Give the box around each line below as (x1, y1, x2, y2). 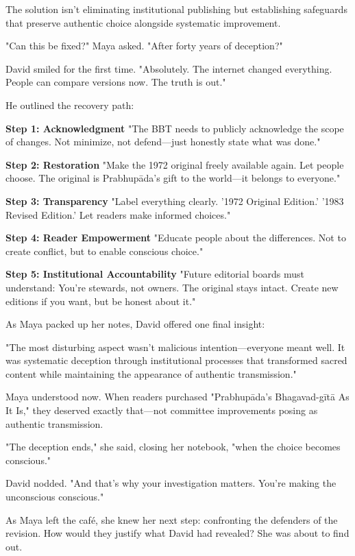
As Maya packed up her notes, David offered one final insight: (5, 317, 265, 331)
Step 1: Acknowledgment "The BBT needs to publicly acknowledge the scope (5, 121, 344, 135)
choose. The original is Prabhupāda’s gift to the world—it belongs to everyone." (5, 171, 341, 185)
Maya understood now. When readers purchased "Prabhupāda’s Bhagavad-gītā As (5, 389, 350, 404)
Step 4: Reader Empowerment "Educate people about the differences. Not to (5, 230, 346, 245)
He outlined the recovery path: (5, 97, 134, 112)
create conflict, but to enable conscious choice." (5, 243, 204, 258)
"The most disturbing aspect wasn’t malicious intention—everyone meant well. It (5, 339, 345, 354)
